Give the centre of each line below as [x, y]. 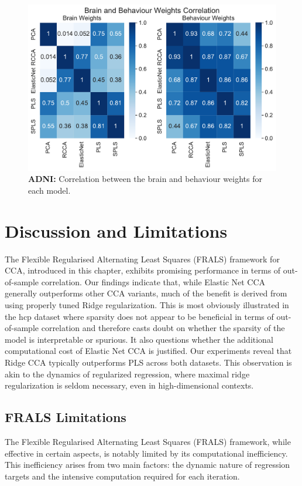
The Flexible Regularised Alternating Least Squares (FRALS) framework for [142, 259]
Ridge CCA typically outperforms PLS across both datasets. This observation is [148, 362]
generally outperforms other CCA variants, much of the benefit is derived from [146, 293]
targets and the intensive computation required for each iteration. [122, 476]
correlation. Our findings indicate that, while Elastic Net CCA [153, 281]
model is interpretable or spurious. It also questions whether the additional [139, 339]
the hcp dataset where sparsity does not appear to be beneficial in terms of [139, 316]
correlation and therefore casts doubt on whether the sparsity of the [163, 328]
